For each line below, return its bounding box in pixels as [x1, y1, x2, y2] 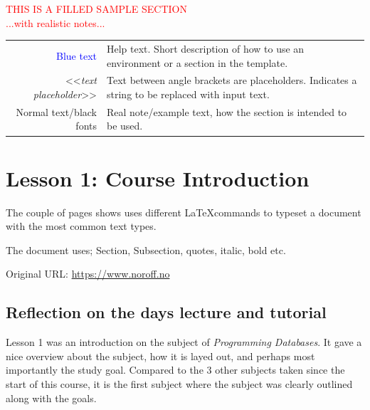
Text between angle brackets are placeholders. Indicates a [107, 73, 357, 88]
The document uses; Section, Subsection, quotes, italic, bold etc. [6, 242, 286, 257]
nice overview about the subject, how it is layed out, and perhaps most [6, 348, 315, 363]
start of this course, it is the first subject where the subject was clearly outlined [6, 376, 353, 391]
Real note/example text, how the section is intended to [107, 104, 347, 119]
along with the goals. [6, 390, 97, 405]
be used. [107, 118, 143, 133]
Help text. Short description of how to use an [107, 41, 305, 56]
